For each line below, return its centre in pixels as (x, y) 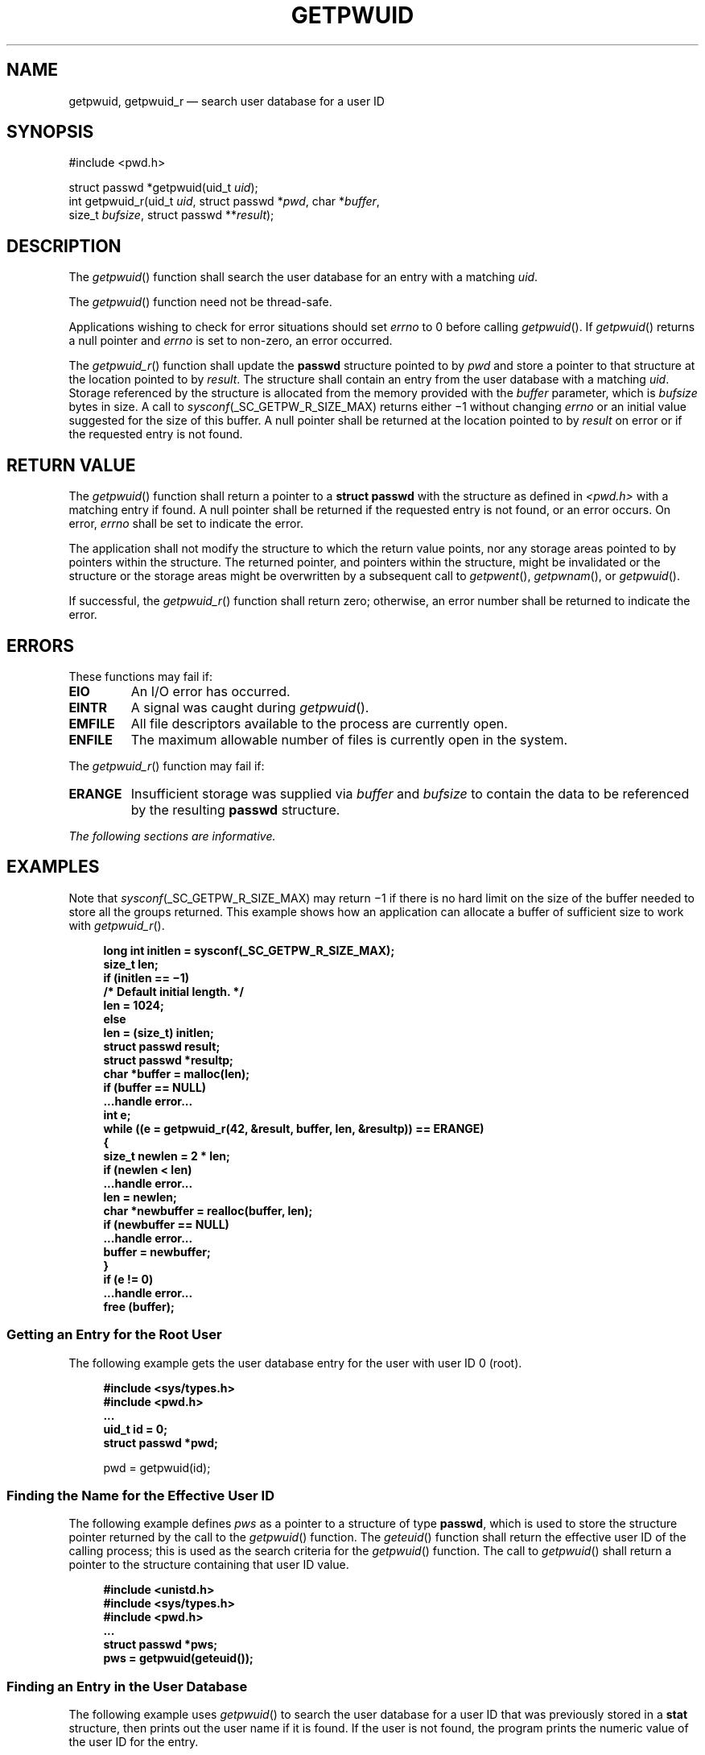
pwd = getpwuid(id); (157, 1467)
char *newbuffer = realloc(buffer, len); (208, 1210)
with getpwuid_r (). (117, 925)
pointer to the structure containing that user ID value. (209, 1565)
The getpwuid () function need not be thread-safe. (200, 302)
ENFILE (91, 739)
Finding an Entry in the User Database (127, 1686)
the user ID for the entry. (134, 1742)
